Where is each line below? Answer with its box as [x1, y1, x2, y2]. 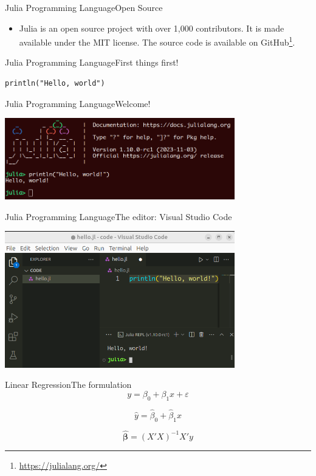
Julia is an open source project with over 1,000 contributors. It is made [19, 21, 284, 34]
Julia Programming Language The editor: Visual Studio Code [5, 210, 232, 222]
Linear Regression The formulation [5, 378, 132, 391]
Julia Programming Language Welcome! [5, 97, 151, 109]
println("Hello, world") [5, 79, 105, 88]
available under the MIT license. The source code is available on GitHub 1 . [19, 34, 295, 48]
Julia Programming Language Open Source [5, 1, 163, 13]
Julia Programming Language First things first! [5, 56, 179, 69]
